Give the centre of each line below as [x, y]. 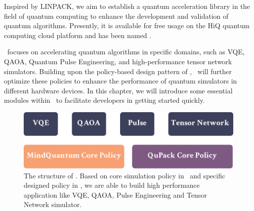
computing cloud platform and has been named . [78, 35]
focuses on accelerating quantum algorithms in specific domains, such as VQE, [126, 52]
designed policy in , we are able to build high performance [112, 185]
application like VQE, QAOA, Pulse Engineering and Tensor [115, 194]
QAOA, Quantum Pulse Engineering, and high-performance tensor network [118, 61]
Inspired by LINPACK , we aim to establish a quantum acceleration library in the [127, 6]
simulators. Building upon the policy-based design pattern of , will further [118, 71]
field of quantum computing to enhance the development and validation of [116, 16]
